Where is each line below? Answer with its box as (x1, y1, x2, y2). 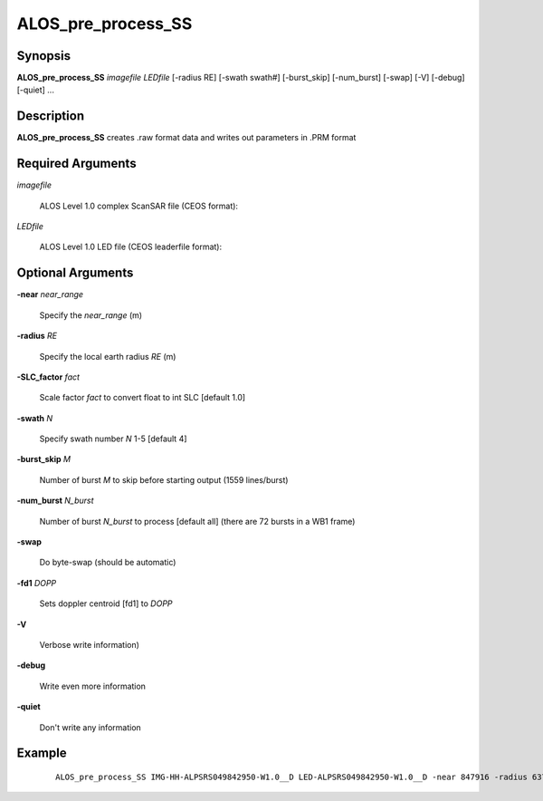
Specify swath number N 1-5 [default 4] (39, 433, 187, 444)
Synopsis (16, 48, 71, 63)
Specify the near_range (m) (39, 309, 143, 321)
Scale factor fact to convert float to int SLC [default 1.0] (39, 392, 246, 403)
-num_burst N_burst (16, 495, 94, 507)
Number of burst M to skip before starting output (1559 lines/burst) (39, 474, 289, 485)
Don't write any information (39, 721, 142, 733)
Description (16, 109, 85, 124)
